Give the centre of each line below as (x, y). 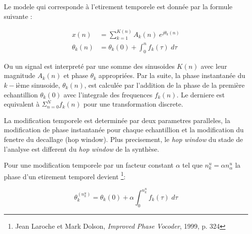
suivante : (18, 16)
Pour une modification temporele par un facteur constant (89, 165)
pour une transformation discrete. (133, 104)
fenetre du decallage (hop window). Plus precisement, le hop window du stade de (124, 139)
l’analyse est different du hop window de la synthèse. (82, 148)
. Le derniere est (201, 94)
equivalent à (22, 104)
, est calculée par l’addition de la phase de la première (164, 85)
